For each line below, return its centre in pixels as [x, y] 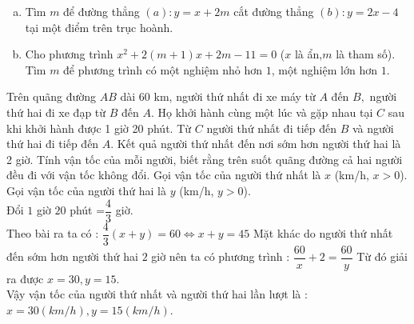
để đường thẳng [102, 11]
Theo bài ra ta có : [53, 233]
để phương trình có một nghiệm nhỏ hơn [163, 69]
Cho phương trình [69, 54]
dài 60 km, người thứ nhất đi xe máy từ [218, 96]
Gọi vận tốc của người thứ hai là [87, 190]
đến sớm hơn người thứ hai [72, 256]
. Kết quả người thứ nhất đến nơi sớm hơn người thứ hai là [256, 144]
